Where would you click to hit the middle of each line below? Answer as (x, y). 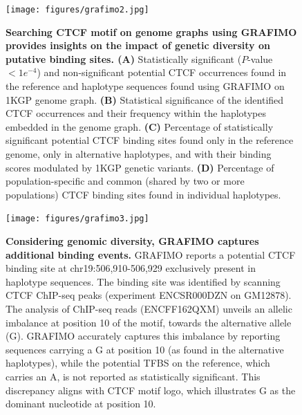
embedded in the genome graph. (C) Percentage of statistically (140, 126)
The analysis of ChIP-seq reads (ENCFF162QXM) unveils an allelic (149, 308)
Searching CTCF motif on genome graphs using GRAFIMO (151, 31)
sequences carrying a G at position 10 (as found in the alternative (145, 349)
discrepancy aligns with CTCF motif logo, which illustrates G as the (151, 390)
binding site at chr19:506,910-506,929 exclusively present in (131, 268)
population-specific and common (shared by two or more (125, 181)
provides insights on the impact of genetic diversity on (138, 45)
